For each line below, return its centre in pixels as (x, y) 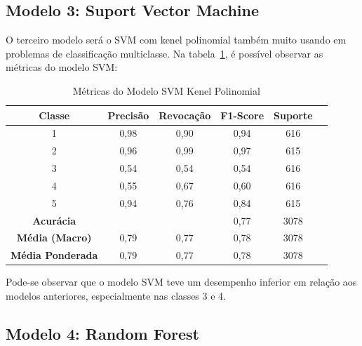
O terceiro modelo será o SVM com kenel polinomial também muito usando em (176, 40)
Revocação (185, 115)
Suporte (293, 115)
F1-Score (242, 115)
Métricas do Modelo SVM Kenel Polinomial (166, 90)
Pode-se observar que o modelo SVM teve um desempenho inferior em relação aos (181, 282)
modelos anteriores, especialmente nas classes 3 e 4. (116, 296)
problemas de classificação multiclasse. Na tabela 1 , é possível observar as (165, 53)
